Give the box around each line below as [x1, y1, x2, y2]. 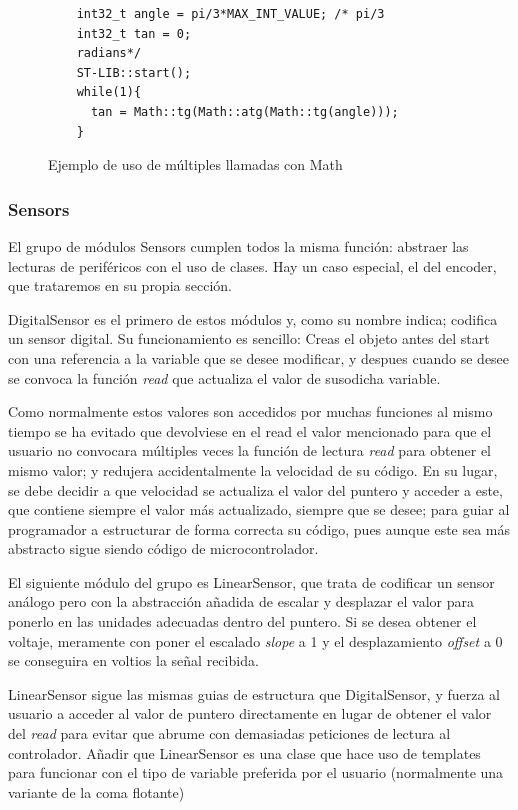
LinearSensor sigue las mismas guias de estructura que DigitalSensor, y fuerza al [8, 683, 500, 704]
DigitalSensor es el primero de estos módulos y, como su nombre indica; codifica [8, 308, 498, 329]
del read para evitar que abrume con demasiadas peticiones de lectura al [8, 723, 451, 744]
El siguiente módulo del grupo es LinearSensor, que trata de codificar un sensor [8, 571, 495, 592]
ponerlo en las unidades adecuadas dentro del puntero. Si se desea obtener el [8, 611, 477, 632]
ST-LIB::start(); [76, 65, 192, 80]
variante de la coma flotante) [8, 781, 185, 802]
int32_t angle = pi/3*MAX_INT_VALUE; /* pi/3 [76, 7, 385, 21]
